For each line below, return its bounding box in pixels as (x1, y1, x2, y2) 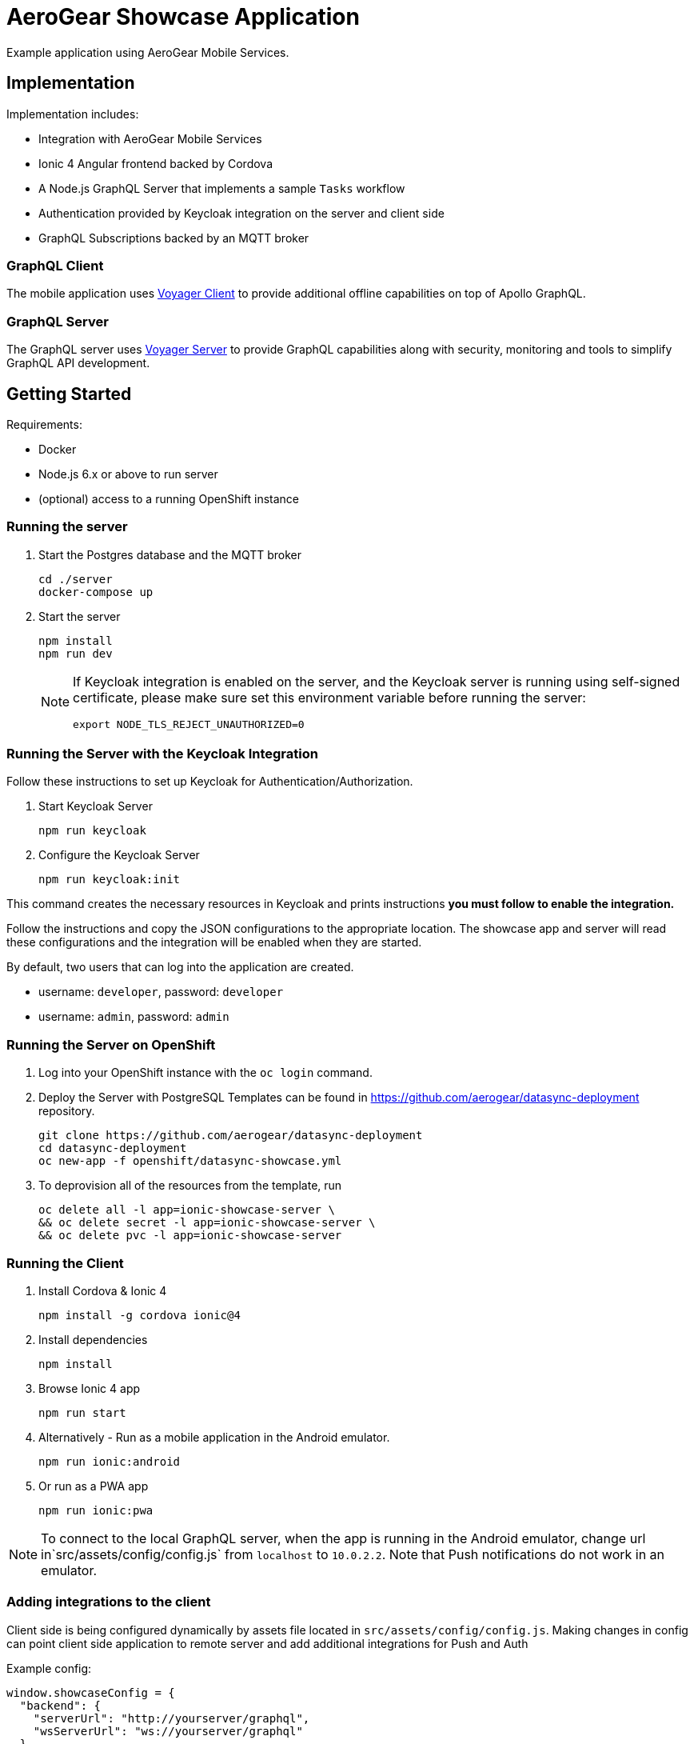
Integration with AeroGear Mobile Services (38, 131, 262, 146)
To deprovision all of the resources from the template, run (38, 1178, 342, 1193)
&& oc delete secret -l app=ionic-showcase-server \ (38, 1216, 376, 1230)
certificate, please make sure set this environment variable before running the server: (73, 689, 586, 706)
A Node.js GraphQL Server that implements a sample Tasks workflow (38, 181, 405, 195)
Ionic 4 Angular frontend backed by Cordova (38, 156, 273, 170)
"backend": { (19, 1698, 102, 1712)
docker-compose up (38, 585, 154, 598)
